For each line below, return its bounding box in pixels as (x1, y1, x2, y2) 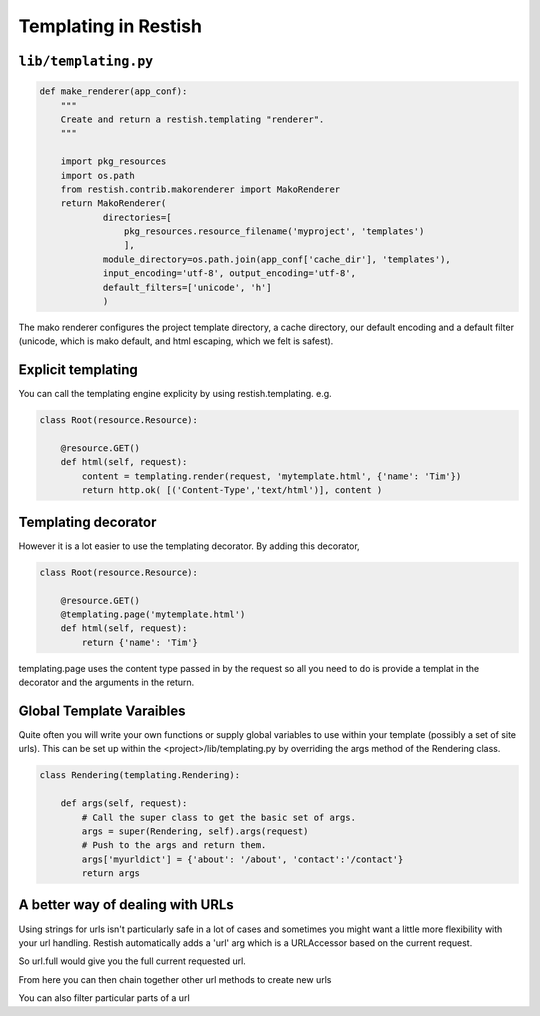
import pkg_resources (60, 156, 167, 167)
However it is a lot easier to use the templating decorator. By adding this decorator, (18, 540, 360, 552)
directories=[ (102, 211, 172, 223)
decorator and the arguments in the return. (18, 676, 195, 689)
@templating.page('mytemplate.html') (60, 608, 246, 620)
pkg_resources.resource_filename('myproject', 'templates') (123, 226, 425, 237)
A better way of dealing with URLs (18, 896, 234, 914)
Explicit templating (18, 361, 139, 379)
